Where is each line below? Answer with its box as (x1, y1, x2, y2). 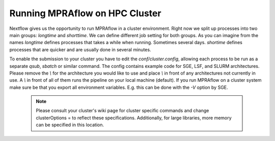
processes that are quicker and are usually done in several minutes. (9, 46, 151, 53)
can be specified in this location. (36, 122, 104, 128)
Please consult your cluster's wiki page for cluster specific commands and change (36, 108, 209, 114)
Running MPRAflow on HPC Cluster (9, 8, 161, 19)
